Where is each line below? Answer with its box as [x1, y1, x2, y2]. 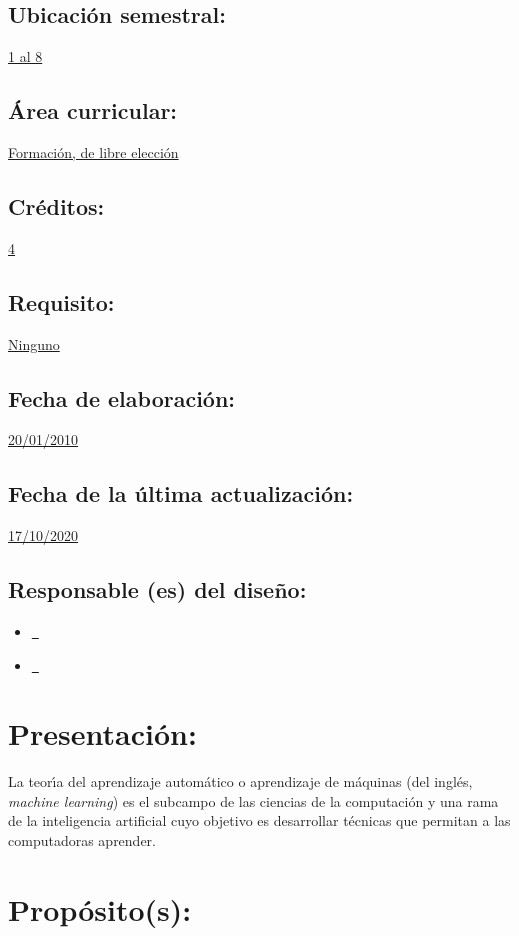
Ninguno [8, 333, 60, 354]
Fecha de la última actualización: [8, 478, 354, 509]
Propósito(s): [8, 888, 192, 929]
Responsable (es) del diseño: [8, 574, 307, 605]
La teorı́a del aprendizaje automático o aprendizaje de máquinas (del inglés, [8, 771, 473, 792]
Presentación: [8, 713, 197, 754]
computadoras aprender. [8, 830, 156, 851]
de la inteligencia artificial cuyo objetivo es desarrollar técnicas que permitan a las [8, 810, 511, 831]
